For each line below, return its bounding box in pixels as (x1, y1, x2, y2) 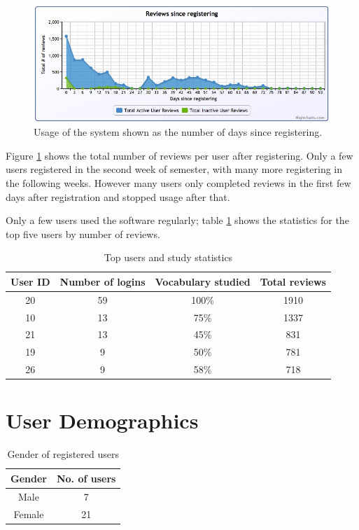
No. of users (56, 470, 116, 485)
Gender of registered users (7, 447, 119, 461)
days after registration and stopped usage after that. (6, 189, 230, 204)
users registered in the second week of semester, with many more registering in (6, 162, 343, 176)
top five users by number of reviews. (6, 226, 160, 241)
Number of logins (59, 274, 146, 288)
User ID (10, 274, 50, 288)
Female (13, 506, 44, 521)
